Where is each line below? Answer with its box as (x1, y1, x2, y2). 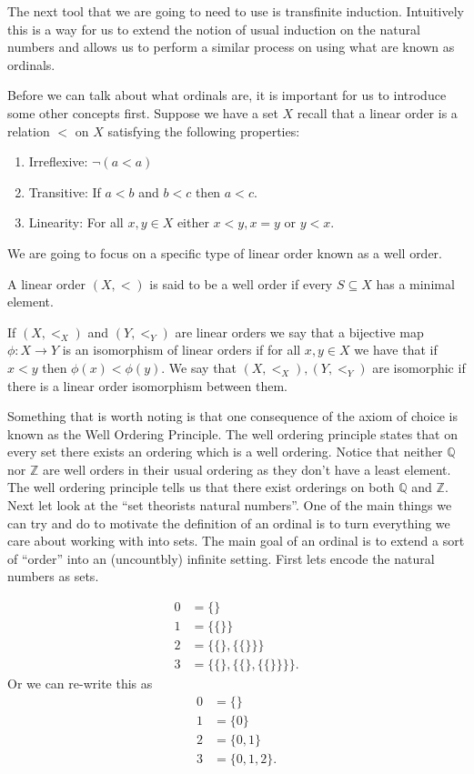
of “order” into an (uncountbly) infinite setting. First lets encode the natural (7, 548, 435, 568)
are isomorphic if (372, 357, 466, 377)
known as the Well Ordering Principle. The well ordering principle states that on (7, 424, 458, 443)
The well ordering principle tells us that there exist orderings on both (7, 477, 395, 497)
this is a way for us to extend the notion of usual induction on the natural (7, 19, 420, 38)
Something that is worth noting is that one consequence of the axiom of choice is (7, 407, 458, 426)
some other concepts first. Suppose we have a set (7, 103, 278, 122)
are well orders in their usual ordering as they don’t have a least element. (42, 459, 451, 478)
